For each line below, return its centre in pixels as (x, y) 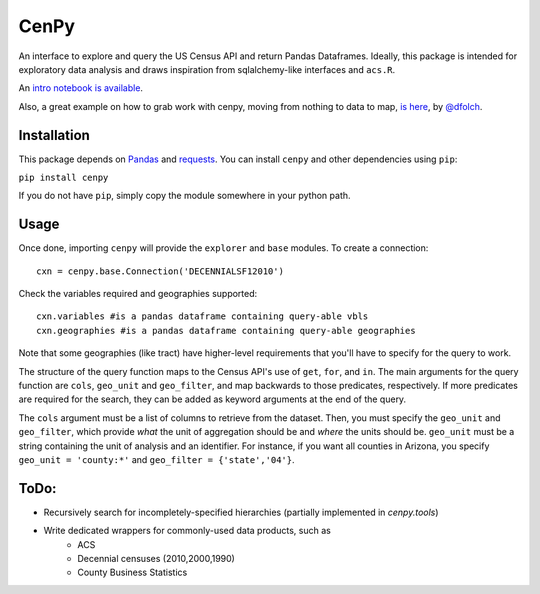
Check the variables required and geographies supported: (138, 294)
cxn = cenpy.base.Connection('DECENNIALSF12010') (160, 271)
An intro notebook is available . (81, 88)
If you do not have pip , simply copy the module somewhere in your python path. (184, 196)
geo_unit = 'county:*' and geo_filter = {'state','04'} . (156, 459)
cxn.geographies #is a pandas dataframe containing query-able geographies (226, 330)
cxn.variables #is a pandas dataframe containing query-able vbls (202, 316)
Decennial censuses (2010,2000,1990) (156, 559)
